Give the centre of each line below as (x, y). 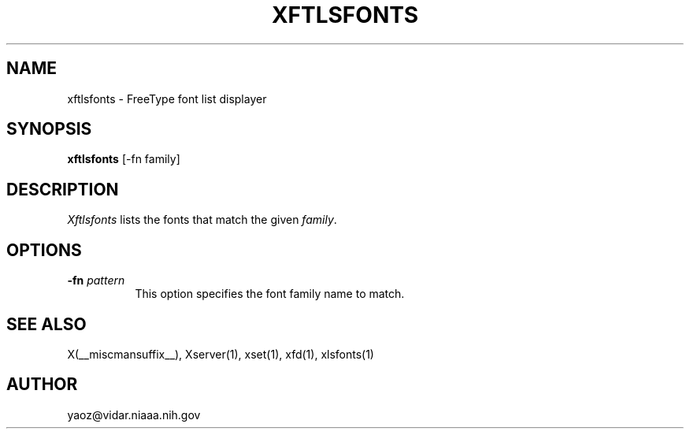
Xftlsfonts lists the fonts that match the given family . (202, 220)
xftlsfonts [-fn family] (124, 159)
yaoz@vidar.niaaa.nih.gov (134, 415)
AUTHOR (42, 385)
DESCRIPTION (63, 189)
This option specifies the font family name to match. (270, 294)
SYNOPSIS (49, 129)
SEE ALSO (46, 324)
